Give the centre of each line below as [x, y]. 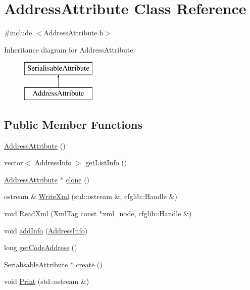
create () [89, 264]
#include [18, 33]
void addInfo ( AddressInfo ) [46, 230]
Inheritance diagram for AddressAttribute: [70, 49]
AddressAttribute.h [73, 33]
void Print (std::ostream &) [47, 281]
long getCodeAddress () [41, 247]
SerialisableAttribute [36, 264]
